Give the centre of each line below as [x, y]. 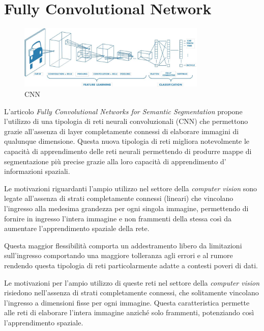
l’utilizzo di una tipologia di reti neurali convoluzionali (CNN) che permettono [126, 121]
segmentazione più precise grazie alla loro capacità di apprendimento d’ [115, 161]
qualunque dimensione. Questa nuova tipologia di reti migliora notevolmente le [127, 141]
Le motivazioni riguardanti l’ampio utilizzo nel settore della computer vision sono [131, 188]
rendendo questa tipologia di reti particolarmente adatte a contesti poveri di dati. [131, 265]
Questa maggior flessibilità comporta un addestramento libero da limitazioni [123, 245]
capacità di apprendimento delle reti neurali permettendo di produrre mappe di [128, 151]
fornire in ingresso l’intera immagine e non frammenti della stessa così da [118, 218]
